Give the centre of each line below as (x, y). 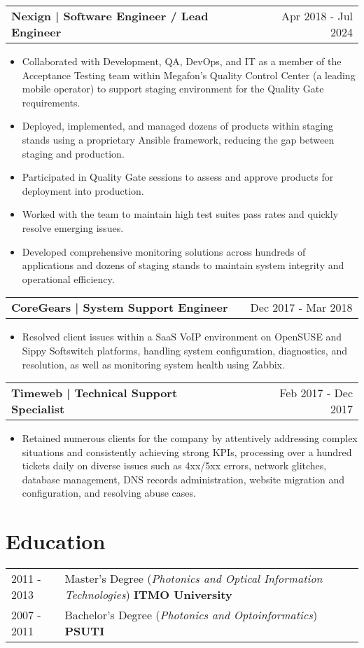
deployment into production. (83, 190)
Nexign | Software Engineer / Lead (110, 16)
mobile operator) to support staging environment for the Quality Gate (173, 89)
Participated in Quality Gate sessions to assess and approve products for (178, 177)
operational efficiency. (68, 278)
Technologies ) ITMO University (148, 595)
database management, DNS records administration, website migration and (183, 479)
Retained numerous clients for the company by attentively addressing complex (190, 438)
